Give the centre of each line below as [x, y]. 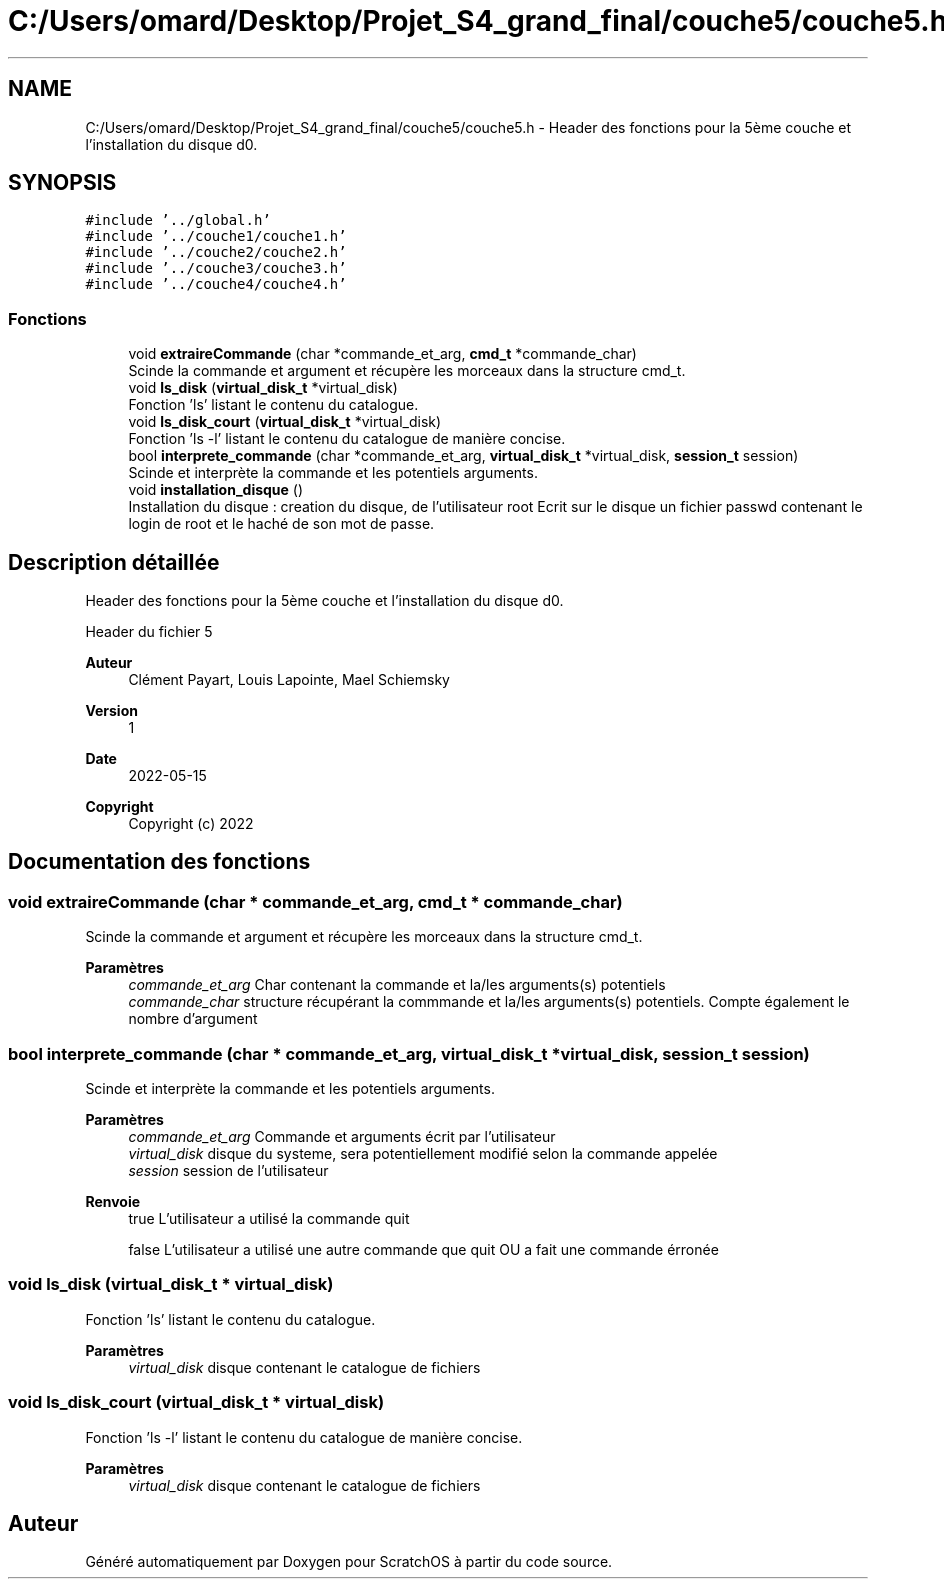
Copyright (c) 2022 [191, 824]
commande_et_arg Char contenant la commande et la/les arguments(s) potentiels [397, 985]
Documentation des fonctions [159, 862]
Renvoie [113, 1201]
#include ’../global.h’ [178, 220]
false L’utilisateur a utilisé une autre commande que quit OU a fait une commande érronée [423, 1249]
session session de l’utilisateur [228, 1170]
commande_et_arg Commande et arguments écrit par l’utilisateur [342, 1136]
